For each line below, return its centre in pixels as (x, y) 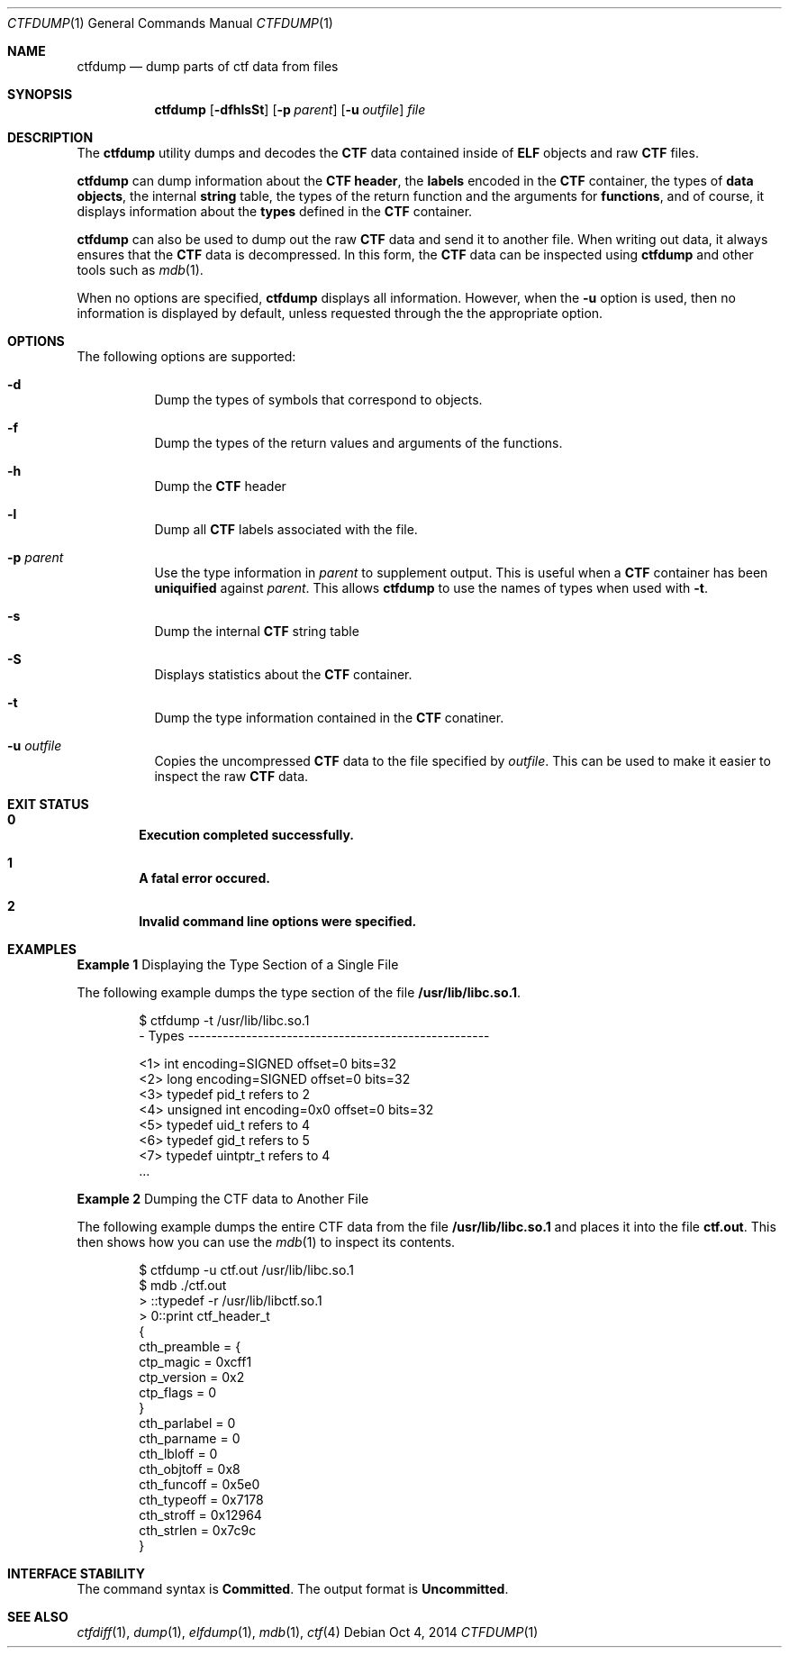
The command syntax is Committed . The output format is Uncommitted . (293, 1589)
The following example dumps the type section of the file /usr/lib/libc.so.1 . (299, 992)
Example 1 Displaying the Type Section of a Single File (238, 964)
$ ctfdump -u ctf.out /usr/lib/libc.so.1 (246, 1270)
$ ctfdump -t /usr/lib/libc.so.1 (224, 1020)
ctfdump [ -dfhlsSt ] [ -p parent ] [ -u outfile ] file (290, 109)
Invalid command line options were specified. (278, 921)
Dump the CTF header (220, 486)
